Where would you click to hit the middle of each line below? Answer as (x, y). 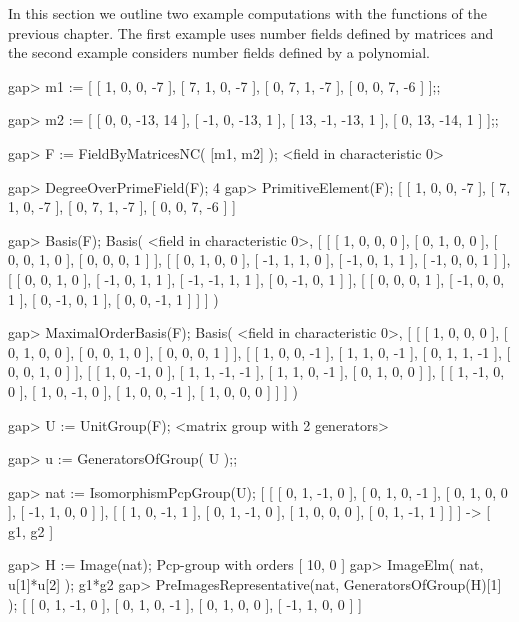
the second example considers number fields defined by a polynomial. (219, 52)
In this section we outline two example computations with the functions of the (248, 13)
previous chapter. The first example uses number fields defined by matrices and (251, 32)
